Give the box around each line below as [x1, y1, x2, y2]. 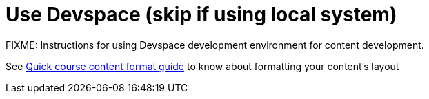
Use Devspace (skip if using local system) [6, 3, 397, 26]
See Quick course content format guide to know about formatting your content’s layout [6, 60, 399, 72]
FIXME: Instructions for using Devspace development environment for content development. [6, 38, 424, 51]
